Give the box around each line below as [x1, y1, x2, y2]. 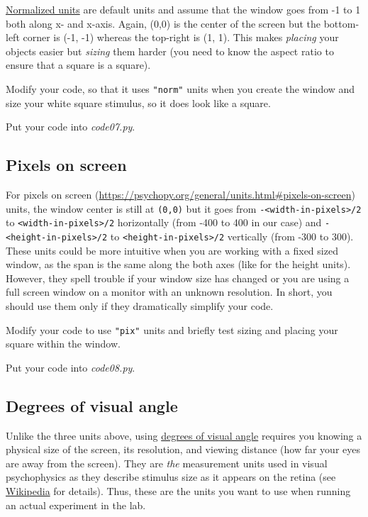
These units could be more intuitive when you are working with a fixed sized [6, 243, 338, 257]
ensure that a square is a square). [6, 57, 151, 72]
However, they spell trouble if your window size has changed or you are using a [6, 270, 350, 285]
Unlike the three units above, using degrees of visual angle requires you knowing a [6, 428, 362, 443]
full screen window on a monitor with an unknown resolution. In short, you [6, 284, 333, 299]
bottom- [323, 16, 359, 30]
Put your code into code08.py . [6, 360, 135, 374]
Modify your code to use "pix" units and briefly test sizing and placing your [6, 322, 338, 337]
